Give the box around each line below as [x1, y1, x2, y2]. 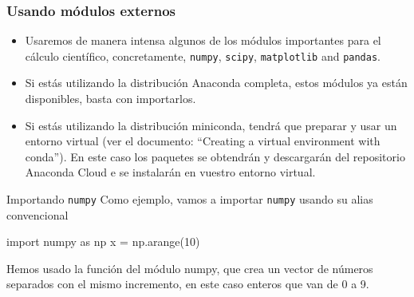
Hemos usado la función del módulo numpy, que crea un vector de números [6, 259, 373, 276]
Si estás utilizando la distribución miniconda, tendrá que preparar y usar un [25, 117, 397, 133]
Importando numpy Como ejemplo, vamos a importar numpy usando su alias [6, 191, 373, 208]
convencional [6, 206, 69, 223]
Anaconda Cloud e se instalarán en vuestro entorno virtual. [25, 164, 316, 180]
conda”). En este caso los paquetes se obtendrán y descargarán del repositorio [25, 148, 405, 164]
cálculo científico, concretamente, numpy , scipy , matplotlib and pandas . [25, 47, 380, 64]
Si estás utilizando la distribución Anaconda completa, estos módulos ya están [25, 74, 408, 91]
